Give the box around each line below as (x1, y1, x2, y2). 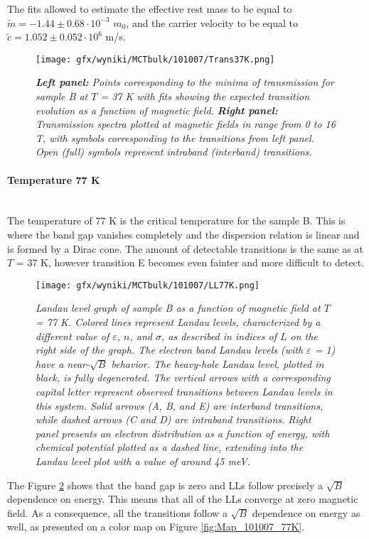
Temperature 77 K (7, 172, 100, 187)
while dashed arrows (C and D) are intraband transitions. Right (36, 412, 311, 427)
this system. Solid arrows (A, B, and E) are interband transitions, (36, 398, 323, 413)
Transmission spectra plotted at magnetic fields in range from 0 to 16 (36, 116, 336, 131)
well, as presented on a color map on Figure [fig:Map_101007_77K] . (7, 519, 305, 534)
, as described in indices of (161, 328, 277, 343)
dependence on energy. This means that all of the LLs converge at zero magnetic (7, 491, 358, 506)
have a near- (36, 356, 90, 371)
